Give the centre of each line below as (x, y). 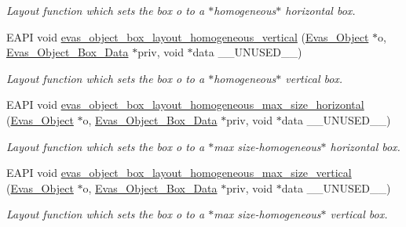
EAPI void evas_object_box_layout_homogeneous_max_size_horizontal (185, 104)
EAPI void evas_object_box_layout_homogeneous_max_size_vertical (179, 173)
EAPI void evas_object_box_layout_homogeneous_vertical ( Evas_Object (188, 36)
